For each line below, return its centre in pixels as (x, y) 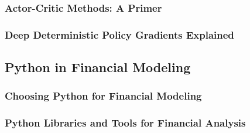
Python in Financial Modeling (98, 67)
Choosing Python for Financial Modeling (103, 96)
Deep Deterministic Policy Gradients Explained (119, 34)
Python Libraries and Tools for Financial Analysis (125, 123)
